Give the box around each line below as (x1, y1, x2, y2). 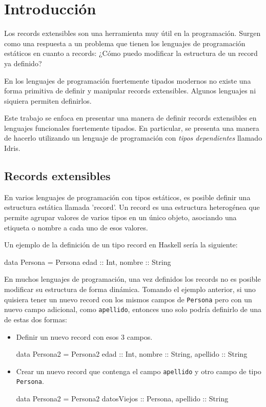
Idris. (4, 143, 21, 153)
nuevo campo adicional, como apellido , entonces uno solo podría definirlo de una (4, 304, 262, 315)
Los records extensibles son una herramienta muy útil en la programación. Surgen (4, 28, 261, 38)
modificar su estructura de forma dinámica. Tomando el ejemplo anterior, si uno (4, 284, 256, 295)
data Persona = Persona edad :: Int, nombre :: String (4, 256, 171, 267)
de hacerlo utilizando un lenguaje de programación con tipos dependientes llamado (4, 132, 262, 143)
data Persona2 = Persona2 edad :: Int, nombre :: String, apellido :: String (16, 348, 248, 359)
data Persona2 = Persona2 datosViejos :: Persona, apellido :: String (16, 393, 229, 404)
